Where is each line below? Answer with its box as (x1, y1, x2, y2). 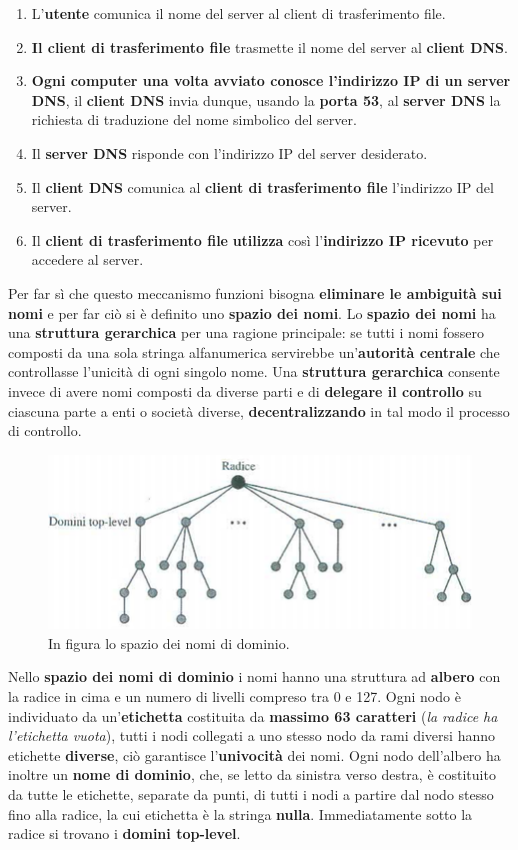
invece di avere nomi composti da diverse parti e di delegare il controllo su (8, 380, 482, 401)
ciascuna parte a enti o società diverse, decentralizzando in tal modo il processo (8, 400, 510, 421)
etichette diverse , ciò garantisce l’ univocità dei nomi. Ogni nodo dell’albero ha (8, 744, 501, 765)
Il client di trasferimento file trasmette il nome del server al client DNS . (31, 36, 508, 57)
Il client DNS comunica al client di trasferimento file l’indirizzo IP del (31, 176, 494, 197)
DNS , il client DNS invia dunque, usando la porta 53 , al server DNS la (31, 89, 501, 110)
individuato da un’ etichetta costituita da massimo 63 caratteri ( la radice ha (8, 705, 498, 726)
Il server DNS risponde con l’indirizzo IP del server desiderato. (31, 142, 428, 163)
